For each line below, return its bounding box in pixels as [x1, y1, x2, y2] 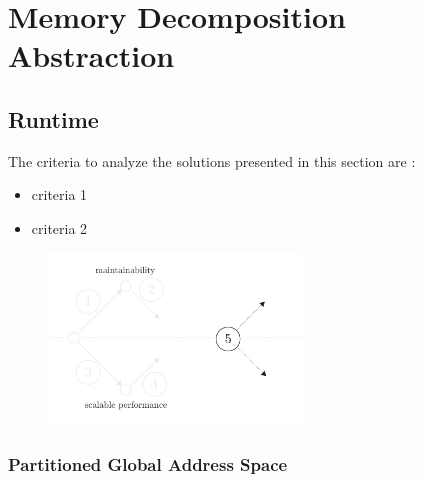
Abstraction [8, 35, 175, 76]
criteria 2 [31, 217, 88, 238]
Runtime [8, 103, 99, 134]
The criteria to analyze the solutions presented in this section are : [8, 150, 416, 171]
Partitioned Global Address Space [8, 451, 288, 476]
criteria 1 [31, 184, 88, 205]
